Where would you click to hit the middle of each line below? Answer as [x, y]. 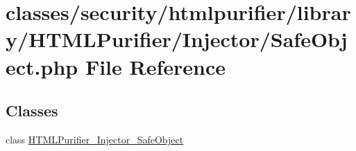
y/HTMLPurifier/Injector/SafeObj [177, 39]
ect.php [42, 66]
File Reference [155, 66]
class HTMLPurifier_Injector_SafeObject [95, 139]
